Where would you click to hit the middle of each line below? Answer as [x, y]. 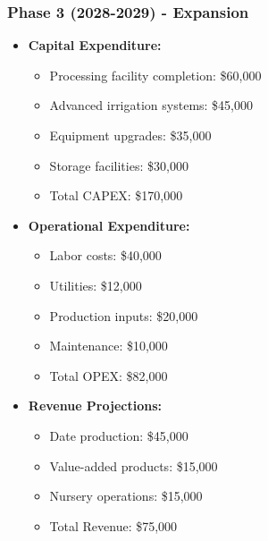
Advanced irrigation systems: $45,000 [151, 105]
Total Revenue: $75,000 [113, 525]
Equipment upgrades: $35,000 [130, 135]
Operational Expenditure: [109, 225]
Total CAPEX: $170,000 [116, 195]
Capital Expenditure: [95, 45]
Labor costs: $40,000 [105, 255]
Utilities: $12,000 [96, 285]
